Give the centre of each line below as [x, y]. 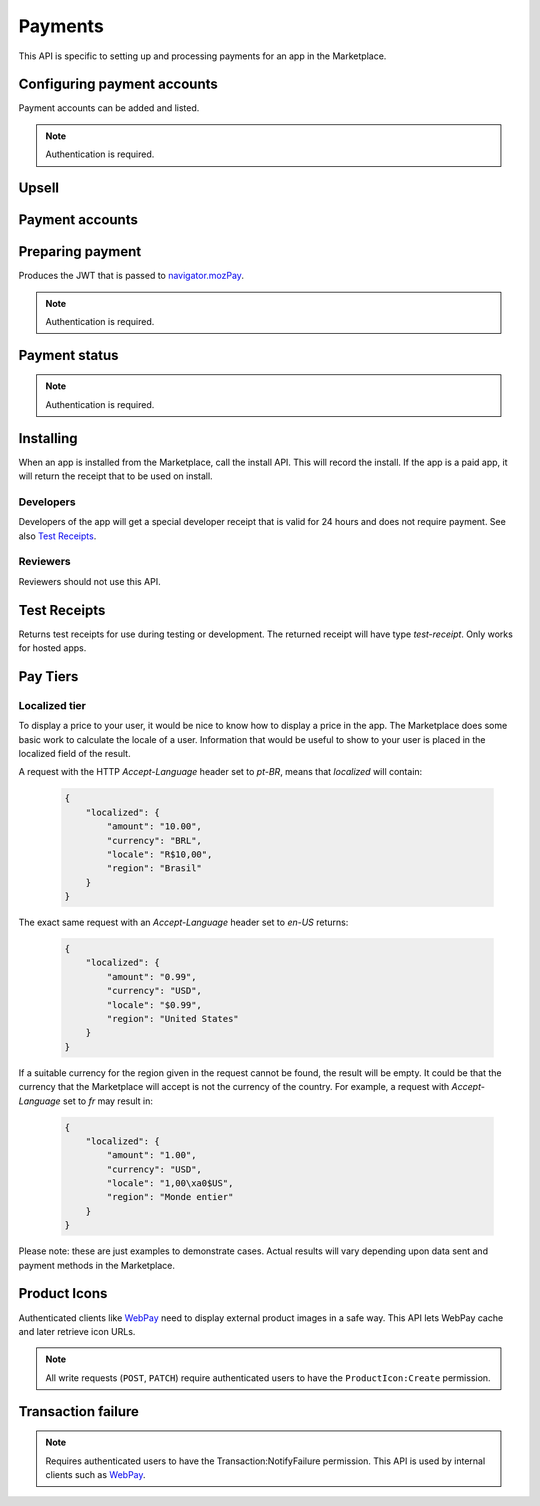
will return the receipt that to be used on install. [116, 476]
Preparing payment [80, 251]
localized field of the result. [74, 753]
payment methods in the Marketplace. [96, 1265]
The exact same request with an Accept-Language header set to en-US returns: [183, 922]
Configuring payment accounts [118, 84]
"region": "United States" [172, 1018]
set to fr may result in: [108, 1101]
